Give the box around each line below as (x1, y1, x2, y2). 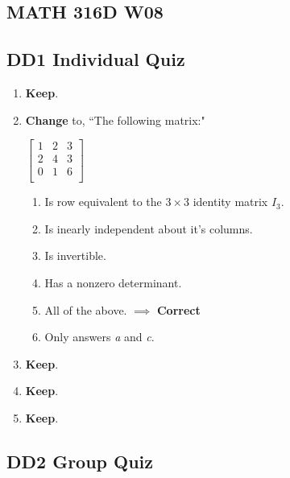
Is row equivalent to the (44, 193, 162, 210)
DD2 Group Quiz (6, 449, 154, 474)
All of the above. (44, 301, 127, 318)
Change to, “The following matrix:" (25, 111, 205, 128)
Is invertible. (44, 247, 106, 264)
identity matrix (193, 193, 268, 210)
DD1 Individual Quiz (6, 47, 185, 72)
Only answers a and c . (44, 328, 155, 345)
